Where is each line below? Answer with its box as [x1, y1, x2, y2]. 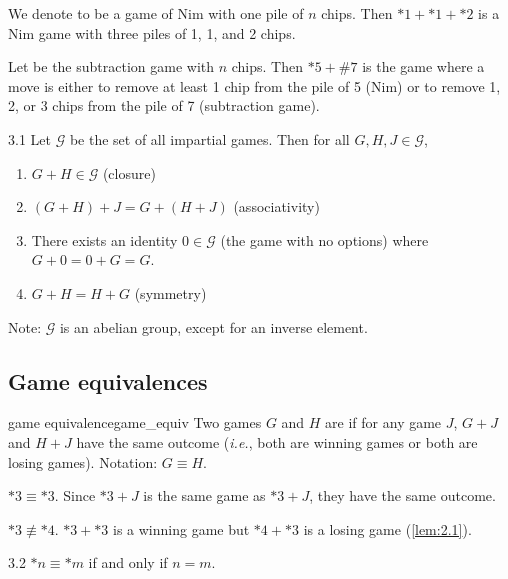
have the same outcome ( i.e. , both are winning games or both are [76, 431, 478, 452]
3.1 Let [8, 128, 51, 149]
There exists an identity [31, 229, 178, 250]
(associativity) [233, 196, 320, 217]
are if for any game [325, 412, 442, 433]
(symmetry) [134, 282, 207, 303]
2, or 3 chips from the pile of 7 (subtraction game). [8, 95, 320, 116]
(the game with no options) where [220, 229, 429, 250]
